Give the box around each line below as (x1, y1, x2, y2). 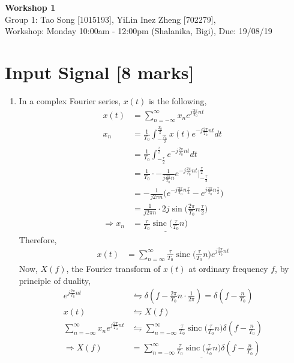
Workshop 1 (5, 1, 56, 13)
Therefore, (19, 233, 57, 246)
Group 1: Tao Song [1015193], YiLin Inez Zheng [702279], (5, 13, 216, 25)
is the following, (148, 94, 207, 107)
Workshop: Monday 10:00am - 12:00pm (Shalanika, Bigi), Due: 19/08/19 (5, 25, 272, 37)
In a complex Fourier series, (19, 94, 121, 107)
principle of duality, (19, 274, 91, 286)
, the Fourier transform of (66, 262, 161, 274)
